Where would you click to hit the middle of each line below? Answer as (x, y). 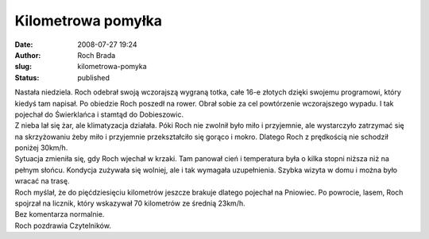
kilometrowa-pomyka (112, 67)
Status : (27, 77)
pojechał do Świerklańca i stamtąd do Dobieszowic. (99, 114)
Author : (28, 55)
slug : (23, 67)
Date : (24, 44)
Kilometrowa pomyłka (89, 21)
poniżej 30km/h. (41, 148)
